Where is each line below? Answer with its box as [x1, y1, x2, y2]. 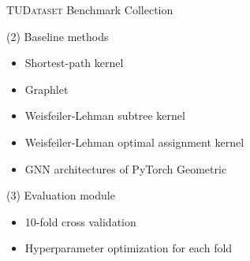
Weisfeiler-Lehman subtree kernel [24, 107, 185, 124]
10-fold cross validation [24, 213, 136, 229]
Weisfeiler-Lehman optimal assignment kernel [24, 133, 244, 150]
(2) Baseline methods [6, 28, 109, 44]
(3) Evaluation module [6, 187, 115, 203]
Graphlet [24, 80, 69, 97]
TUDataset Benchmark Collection [6, 2, 174, 17]
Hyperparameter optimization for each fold [24, 240, 233, 256]
